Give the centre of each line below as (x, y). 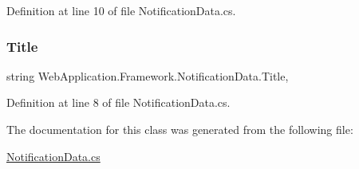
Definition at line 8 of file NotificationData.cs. (118, 102)
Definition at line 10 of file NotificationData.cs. (121, 10)
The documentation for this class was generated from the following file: (180, 129)
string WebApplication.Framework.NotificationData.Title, (148, 75)
